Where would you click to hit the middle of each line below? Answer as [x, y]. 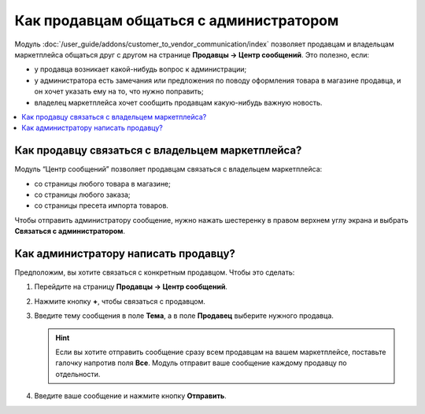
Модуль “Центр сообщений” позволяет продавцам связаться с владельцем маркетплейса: [168, 169]
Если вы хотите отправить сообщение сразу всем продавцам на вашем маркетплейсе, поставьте [221, 352]
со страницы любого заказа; [82, 194]
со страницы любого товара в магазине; [102, 183]
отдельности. [78, 374]
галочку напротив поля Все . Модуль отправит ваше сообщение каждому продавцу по [201, 363]
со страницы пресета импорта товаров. [102, 205]
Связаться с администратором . [70, 231]
